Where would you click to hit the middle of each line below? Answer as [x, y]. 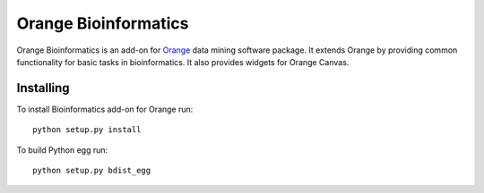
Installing [43, 88]
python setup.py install [87, 130]
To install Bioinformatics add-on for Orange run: [105, 109]
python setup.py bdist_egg [92, 171]
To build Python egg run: [62, 150]
